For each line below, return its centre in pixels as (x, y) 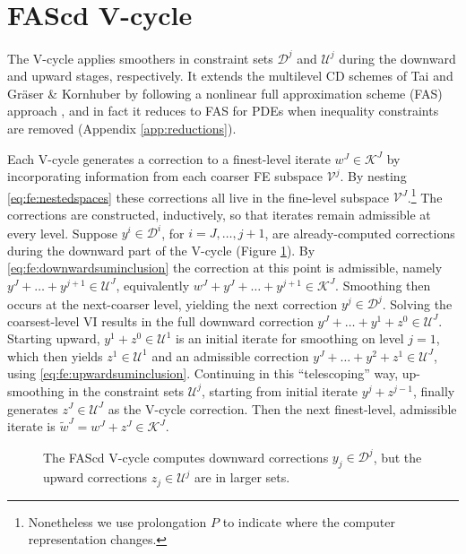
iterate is (31, 426)
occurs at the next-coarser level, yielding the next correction (173, 303)
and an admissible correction (230, 355)
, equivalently (153, 285)
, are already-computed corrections (360, 233)
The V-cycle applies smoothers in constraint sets (140, 58)
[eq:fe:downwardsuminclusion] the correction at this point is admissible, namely (225, 268)
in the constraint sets (126, 390)
